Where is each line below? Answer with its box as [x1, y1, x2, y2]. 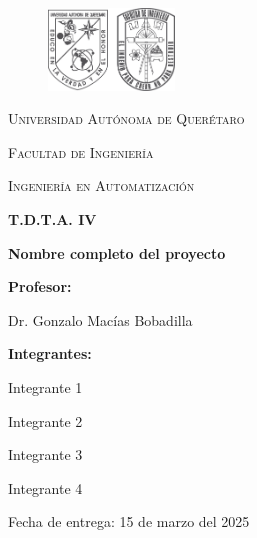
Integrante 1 [8, 376, 83, 397]
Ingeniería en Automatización [8, 175, 195, 196]
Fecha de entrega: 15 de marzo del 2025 [8, 511, 250, 532]
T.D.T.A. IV [8, 209, 97, 230]
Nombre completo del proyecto [8, 242, 226, 263]
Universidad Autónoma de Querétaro [8, 108, 245, 129]
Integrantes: [8, 343, 92, 364]
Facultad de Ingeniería [8, 141, 154, 162]
